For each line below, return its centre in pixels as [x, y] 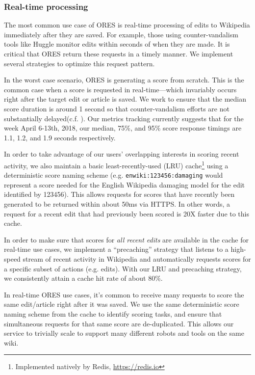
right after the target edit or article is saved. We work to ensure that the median [125, 99]
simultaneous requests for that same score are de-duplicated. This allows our [119, 323]
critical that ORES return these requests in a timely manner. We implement [119, 54]
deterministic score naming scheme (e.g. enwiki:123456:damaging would [114, 175]
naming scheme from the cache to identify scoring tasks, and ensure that [113, 313]
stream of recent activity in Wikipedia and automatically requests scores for [137, 259]
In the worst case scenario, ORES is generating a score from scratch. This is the [124, 80]
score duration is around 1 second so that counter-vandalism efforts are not [117, 108]
